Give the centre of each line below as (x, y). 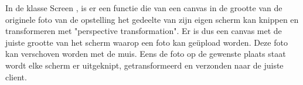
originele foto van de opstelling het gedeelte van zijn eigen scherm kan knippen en (152, 19)
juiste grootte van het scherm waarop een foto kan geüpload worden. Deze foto (147, 42)
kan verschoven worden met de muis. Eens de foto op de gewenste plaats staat (146, 54)
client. (16, 76)
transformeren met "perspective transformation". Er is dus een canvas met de (144, 31)
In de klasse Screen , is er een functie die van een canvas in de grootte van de (144, 8)
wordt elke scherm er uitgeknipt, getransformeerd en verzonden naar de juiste (144, 65)
